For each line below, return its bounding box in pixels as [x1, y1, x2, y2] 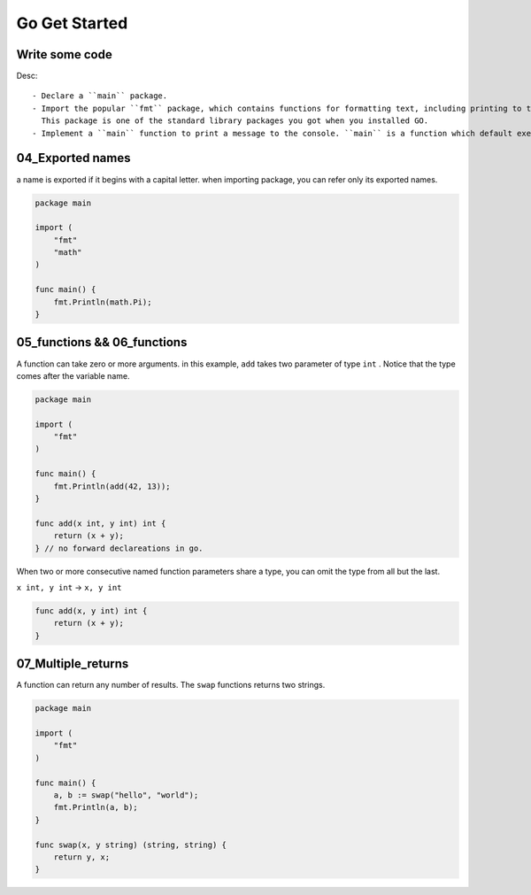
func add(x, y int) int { [35, 606, 148, 615]
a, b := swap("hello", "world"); [53, 790, 199, 800]
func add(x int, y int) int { [35, 518, 166, 529]
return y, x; [53, 852, 111, 862]
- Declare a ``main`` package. [32, 91, 168, 101]
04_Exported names [16, 150, 131, 166]
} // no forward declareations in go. [35, 543, 204, 553]
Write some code [16, 47, 112, 62]
